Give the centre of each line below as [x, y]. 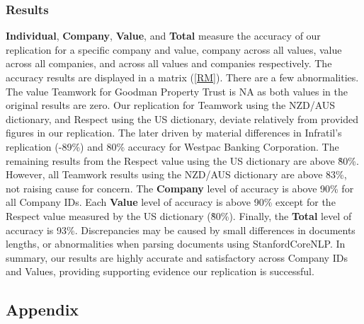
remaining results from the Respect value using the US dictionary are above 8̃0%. [182, 160]
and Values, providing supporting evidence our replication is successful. [160, 271]
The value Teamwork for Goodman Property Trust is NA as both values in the [177, 91]
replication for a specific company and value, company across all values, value [174, 49]
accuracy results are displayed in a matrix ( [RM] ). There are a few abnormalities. [182, 77]
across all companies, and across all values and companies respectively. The [169, 63]
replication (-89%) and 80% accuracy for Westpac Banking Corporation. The [172, 146]
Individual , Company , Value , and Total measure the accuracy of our [163, 36]
